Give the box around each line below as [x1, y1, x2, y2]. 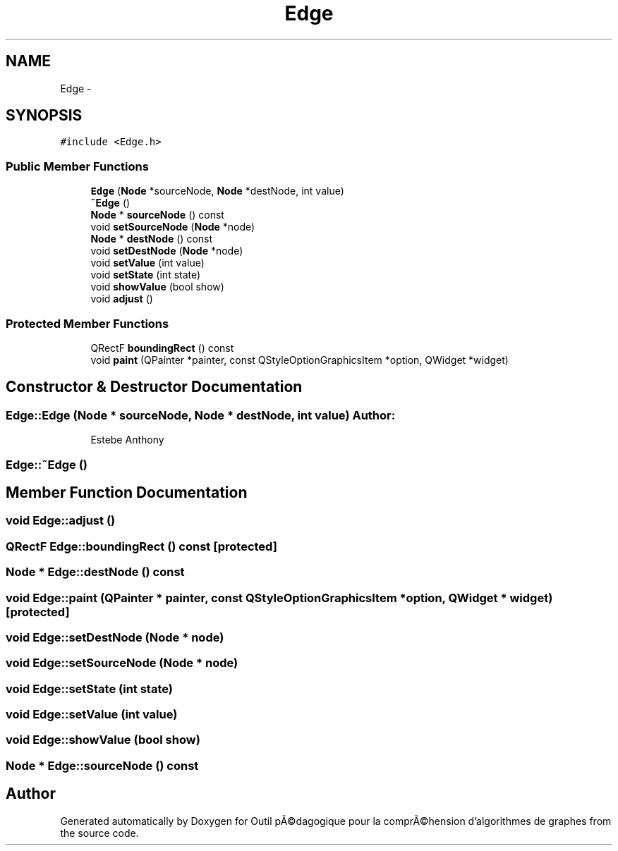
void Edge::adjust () [6, 513, 116, 528]
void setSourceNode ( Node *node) [90, 221, 255, 233]
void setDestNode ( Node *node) [90, 245, 243, 257]
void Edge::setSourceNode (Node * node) [6, 656, 238, 671]
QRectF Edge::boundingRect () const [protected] [6, 539, 277, 553]
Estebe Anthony [90, 434, 164, 446]
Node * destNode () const [90, 233, 213, 245]
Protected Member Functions [6, 316, 169, 331]
